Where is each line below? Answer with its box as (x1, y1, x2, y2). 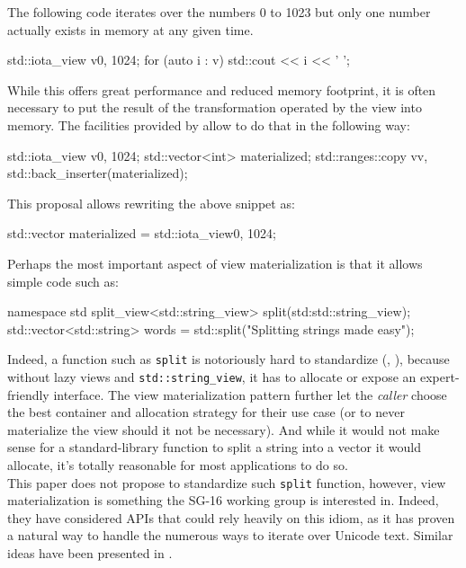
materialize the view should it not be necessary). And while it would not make (7, 420, 440, 439)
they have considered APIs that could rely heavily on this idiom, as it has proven (7, 508, 455, 527)
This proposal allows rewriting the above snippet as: (7, 193, 295, 212)
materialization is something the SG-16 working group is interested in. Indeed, (7, 491, 439, 510)
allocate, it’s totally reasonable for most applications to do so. (7, 456, 348, 474)
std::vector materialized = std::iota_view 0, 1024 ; (7, 224, 276, 243)
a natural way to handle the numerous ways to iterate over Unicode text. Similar (7, 526, 453, 545)
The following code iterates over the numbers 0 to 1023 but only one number (7, 3, 431, 21)
